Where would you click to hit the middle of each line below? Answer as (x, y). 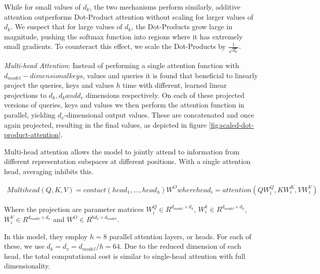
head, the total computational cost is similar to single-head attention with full (125, 256)
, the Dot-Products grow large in (182, 26)
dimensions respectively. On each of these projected (165, 95)
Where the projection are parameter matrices (74, 209)
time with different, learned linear (175, 85)
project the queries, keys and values (59, 85)
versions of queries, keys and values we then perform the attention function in (124, 105)
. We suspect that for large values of (67, 26)
